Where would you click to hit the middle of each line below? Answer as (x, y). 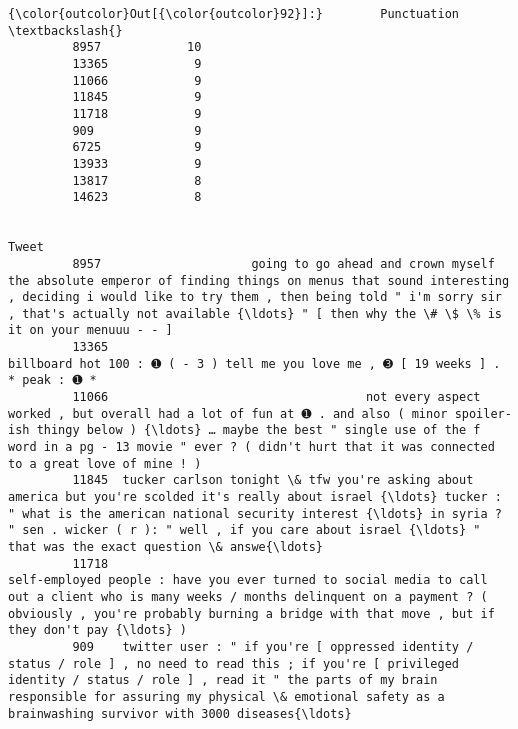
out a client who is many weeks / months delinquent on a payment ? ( (248, 596)
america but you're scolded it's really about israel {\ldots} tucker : (255, 497)
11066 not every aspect (276, 397)
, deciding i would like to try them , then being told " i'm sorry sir (255, 297)
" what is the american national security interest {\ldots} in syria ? (255, 513)
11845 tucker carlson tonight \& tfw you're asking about (273, 480)
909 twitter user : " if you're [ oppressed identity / (273, 646)
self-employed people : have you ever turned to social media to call (248, 580)
